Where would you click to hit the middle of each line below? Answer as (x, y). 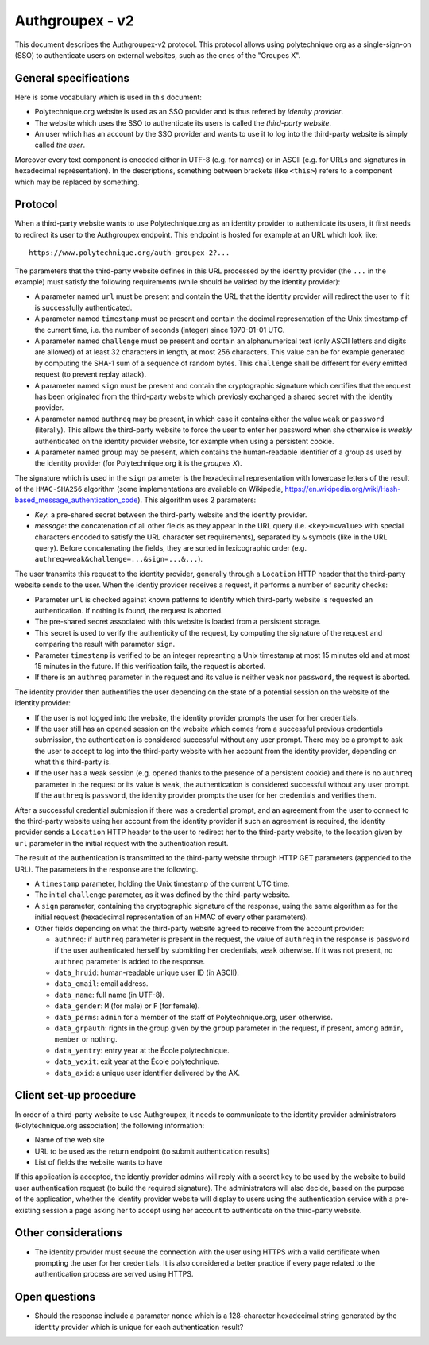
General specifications (72, 78)
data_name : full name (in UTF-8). (110, 995)
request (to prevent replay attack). (91, 374)
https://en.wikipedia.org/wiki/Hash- (343, 489)
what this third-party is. (73, 762)
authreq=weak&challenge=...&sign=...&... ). (118, 559)
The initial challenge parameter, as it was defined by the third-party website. (162, 895)
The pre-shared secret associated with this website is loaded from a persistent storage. (178, 622)
